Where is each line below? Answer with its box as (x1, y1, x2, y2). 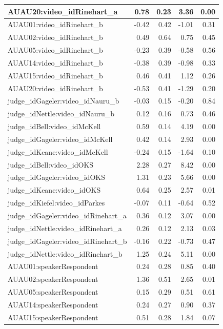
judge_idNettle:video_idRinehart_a (8, 222, 122, 233)
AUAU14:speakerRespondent (8, 299, 98, 310)
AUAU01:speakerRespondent (8, 261, 98, 272)
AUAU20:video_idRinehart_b (8, 83, 103, 93)
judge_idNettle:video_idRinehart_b (8, 248, 123, 259)
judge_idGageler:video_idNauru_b (8, 95, 119, 106)
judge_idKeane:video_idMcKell (8, 146, 108, 157)
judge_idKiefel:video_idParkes (8, 197, 105, 208)
